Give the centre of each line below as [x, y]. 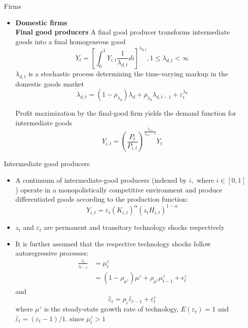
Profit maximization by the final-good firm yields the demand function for [126, 113]
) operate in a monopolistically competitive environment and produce [119, 189]
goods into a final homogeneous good [70, 41]
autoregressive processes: [52, 253]
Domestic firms [41, 22]
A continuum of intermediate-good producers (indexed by [101, 180]
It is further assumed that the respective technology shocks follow [113, 243]
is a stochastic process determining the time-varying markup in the [128, 73]
